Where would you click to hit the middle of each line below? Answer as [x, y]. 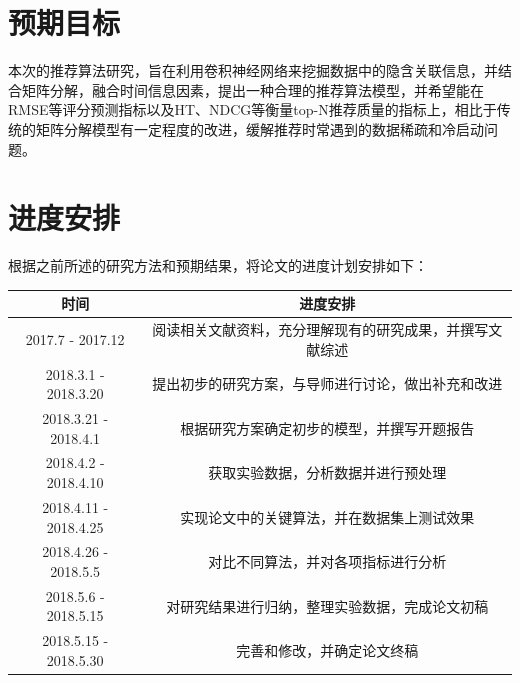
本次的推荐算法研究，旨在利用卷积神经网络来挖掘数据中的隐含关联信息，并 [253, 70]
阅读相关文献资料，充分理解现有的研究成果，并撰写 [320, 329]
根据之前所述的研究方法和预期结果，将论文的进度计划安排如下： [218, 265]
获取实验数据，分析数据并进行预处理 [327, 472]
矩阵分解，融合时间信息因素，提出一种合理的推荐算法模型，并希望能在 [252, 89]
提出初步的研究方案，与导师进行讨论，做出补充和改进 [327, 383]
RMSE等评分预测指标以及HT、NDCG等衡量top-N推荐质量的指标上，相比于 [252, 109]
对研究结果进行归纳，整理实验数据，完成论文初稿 [327, 605]
